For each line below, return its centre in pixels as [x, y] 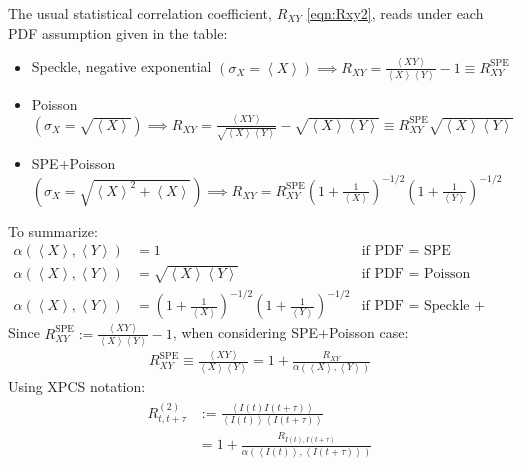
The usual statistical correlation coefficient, [140, 13]
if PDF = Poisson [416, 273]
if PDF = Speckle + [423, 306]
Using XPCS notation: [77, 385]
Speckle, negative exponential [121, 66]
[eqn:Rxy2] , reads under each [395, 13]
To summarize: [53, 230]
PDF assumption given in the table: [118, 32]
